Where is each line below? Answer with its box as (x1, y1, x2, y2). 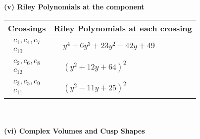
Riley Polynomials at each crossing (53, 22, 192, 34)
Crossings (8, 22, 46, 34)
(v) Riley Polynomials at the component (4, 1, 145, 11)
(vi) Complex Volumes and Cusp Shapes (4, 125, 145, 136)
